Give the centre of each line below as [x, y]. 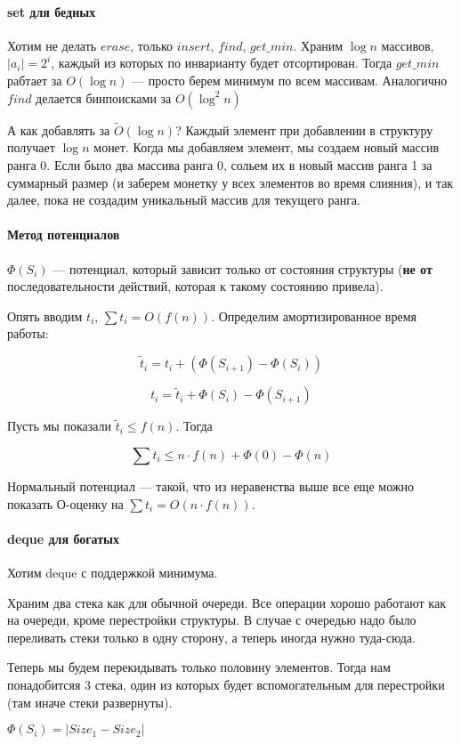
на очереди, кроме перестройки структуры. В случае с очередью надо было [212, 620]
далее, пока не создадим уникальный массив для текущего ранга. [184, 200]
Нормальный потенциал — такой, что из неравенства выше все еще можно [210, 485]
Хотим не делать [52, 45]
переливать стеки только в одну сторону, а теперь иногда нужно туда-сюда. [211, 637]
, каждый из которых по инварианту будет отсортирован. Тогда [222, 63]
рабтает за [35, 80]
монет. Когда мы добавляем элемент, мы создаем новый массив [267, 147]
